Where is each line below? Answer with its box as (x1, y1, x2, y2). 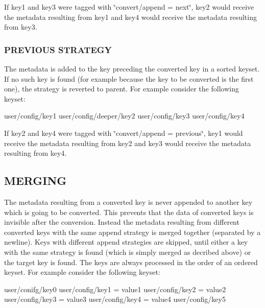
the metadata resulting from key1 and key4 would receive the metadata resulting (4, 11, 257, 22)
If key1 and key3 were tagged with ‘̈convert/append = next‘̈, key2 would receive (4, 2, 254, 12)
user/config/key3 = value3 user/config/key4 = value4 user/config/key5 (4, 294, 226, 304)
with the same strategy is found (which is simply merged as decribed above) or (4, 246, 251, 257)
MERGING (4, 173, 67, 188)
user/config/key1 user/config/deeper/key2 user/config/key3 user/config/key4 (4, 110, 245, 121)
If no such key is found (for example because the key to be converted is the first (4, 73, 254, 84)
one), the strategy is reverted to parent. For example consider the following (4, 83, 239, 94)
